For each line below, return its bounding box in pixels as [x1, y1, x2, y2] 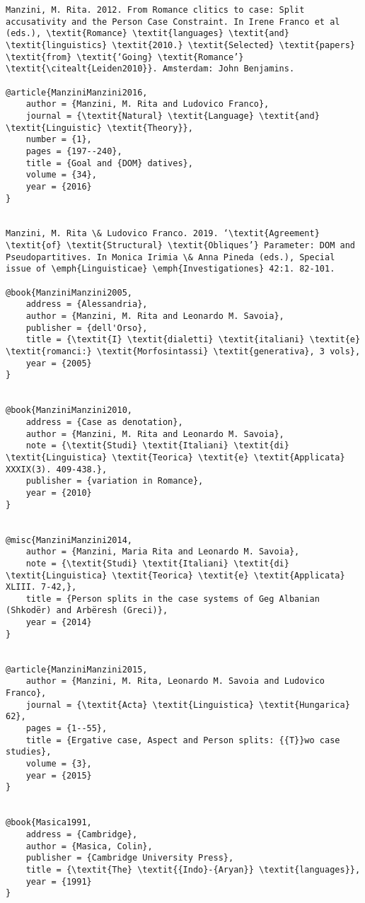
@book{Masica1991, [6, 817, 92, 828]
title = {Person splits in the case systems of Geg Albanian [25, 593, 320, 604]
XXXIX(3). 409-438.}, [6, 464, 108, 474]
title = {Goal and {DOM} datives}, [25, 158, 193, 168]
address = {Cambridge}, [25, 829, 138, 839]
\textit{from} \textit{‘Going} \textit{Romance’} [6, 52, 244, 62]
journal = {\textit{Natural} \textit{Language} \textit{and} [25, 110, 320, 121]
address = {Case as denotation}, [25, 416, 183, 427]
